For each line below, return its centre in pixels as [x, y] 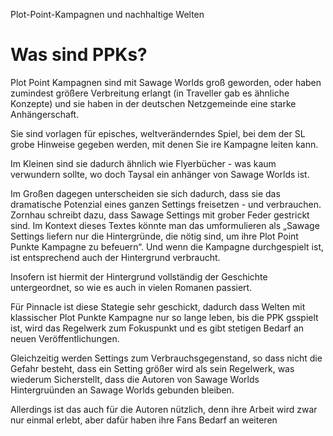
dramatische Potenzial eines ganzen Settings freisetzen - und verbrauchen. [166, 204]
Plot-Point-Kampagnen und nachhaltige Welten [107, 14]
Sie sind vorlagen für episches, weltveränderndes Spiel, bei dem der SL [158, 133]
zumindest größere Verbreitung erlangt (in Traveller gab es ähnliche [150, 93]
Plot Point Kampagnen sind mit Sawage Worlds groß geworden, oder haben [166, 82]
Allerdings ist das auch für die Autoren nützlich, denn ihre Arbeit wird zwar [164, 409]
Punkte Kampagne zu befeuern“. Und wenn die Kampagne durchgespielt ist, [167, 246]
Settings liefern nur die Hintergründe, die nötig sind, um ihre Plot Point [154, 236]
